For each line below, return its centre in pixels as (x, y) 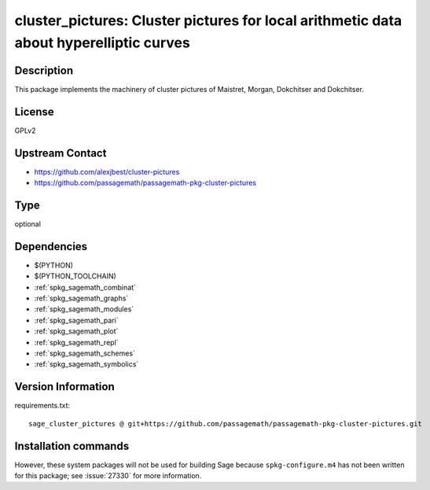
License (34, 111)
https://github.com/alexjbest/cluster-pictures (107, 171)
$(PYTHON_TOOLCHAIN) (75, 276)
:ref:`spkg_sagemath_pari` (76, 320)
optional (28, 223)
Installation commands (72, 446)
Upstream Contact (61, 153)
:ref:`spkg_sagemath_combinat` (85, 287)
